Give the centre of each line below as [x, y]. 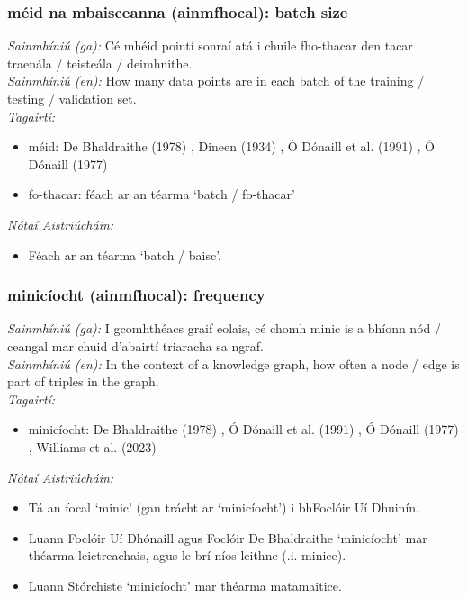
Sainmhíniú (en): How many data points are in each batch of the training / [216, 81]
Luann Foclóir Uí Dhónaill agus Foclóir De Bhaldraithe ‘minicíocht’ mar [228, 537]
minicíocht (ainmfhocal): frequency [136, 295]
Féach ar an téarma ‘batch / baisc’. [125, 254]
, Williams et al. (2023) [92, 446]
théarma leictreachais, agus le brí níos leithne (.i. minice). [187, 555]
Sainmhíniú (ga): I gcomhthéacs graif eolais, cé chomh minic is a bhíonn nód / [224, 328]
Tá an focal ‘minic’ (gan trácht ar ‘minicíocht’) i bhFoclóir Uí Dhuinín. [224, 507]
